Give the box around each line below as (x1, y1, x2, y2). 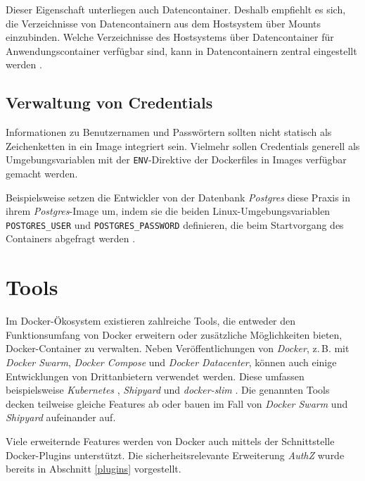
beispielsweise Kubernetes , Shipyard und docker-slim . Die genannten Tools (6, 382, 330, 397)
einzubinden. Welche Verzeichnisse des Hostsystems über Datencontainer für (6, 30, 334, 44)
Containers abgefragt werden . (6, 231, 136, 246)
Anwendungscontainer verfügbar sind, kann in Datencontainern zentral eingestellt (6, 43, 357, 58)
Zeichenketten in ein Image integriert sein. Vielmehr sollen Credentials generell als (6, 138, 360, 153)
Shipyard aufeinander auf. (6, 410, 116, 425)
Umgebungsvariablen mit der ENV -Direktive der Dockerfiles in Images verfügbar (6, 152, 347, 167)
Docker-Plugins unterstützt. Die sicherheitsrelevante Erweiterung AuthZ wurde (6, 447, 345, 462)
